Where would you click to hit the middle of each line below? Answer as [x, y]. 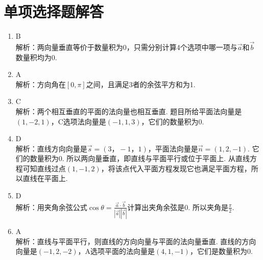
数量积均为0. [36, 57]
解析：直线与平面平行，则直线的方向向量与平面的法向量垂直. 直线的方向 [136, 241]
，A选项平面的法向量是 [116, 251]
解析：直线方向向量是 [51, 148]
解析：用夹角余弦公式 [51, 207]
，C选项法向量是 [78, 121]
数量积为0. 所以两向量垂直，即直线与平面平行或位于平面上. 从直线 [140, 158]
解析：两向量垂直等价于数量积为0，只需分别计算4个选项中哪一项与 [126, 47]
